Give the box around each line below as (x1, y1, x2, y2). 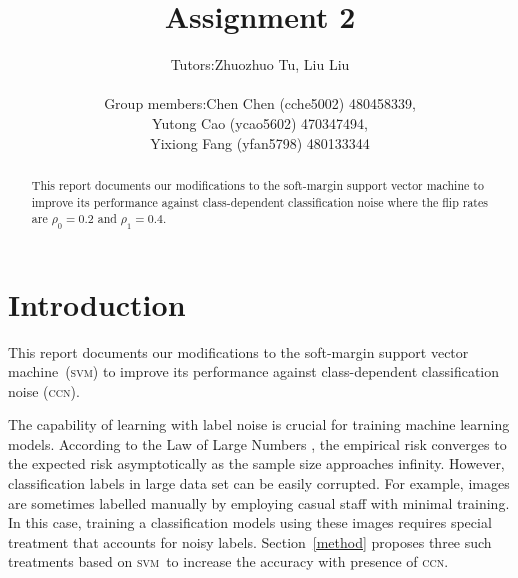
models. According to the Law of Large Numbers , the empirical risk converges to (8, 433, 507, 454)
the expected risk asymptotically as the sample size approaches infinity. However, (8, 453, 505, 474)
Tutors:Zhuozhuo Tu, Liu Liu (170, 54, 350, 75)
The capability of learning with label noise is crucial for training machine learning (8, 414, 510, 435)
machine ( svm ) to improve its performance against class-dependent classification (8, 361, 500, 382)
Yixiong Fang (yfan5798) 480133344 (150, 132, 370, 153)
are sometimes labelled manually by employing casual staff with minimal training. (8, 492, 510, 513)
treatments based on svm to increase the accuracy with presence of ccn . (8, 551, 449, 572)
